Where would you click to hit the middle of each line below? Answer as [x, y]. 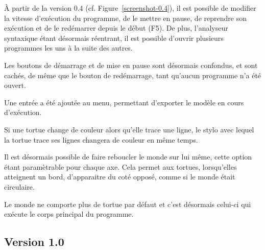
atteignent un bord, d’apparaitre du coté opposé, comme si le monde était [120, 177]
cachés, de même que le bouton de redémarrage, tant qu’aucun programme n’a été [133, 75]
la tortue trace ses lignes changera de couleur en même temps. [101, 139]
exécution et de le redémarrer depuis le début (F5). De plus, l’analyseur [116, 28]
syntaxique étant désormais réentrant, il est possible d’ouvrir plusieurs [114, 38]
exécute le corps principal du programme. [69, 214]
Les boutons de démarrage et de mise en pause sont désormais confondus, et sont [131, 65]
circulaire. [19, 186]
